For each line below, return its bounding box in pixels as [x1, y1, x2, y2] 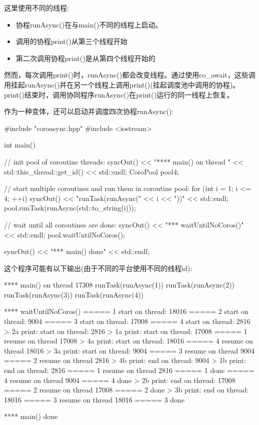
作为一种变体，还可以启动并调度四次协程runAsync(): [4, 106, 174, 116]
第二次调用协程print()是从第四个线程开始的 [15, 52, 155, 63]
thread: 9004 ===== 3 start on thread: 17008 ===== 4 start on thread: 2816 [4, 316, 250, 326]
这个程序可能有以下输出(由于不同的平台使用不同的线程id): [4, 262, 192, 273]
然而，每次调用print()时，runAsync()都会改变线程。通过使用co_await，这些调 [4, 69, 255, 80]
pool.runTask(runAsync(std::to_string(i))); [4, 202, 136, 213]
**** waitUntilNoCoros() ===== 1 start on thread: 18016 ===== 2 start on [4, 306, 248, 316]
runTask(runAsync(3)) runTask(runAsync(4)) [4, 289, 143, 299]
